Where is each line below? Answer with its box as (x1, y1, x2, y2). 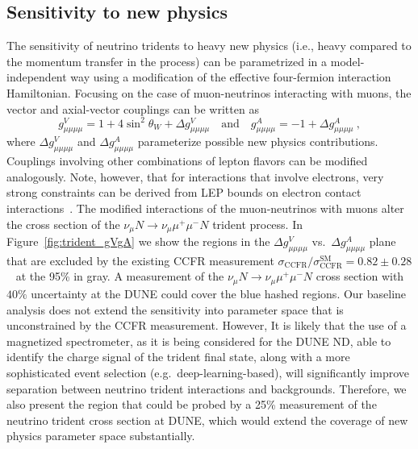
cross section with (316, 268, 404, 285)
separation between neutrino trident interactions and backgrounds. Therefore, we (6, 380, 407, 397)
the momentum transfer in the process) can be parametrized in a (6, 52, 328, 69)
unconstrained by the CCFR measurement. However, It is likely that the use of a (6, 317, 407, 334)
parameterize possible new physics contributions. (137, 133, 378, 150)
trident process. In (212, 215, 303, 232)
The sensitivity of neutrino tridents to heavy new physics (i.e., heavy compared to (6, 37, 412, 54)
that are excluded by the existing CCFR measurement (6, 252, 274, 268)
